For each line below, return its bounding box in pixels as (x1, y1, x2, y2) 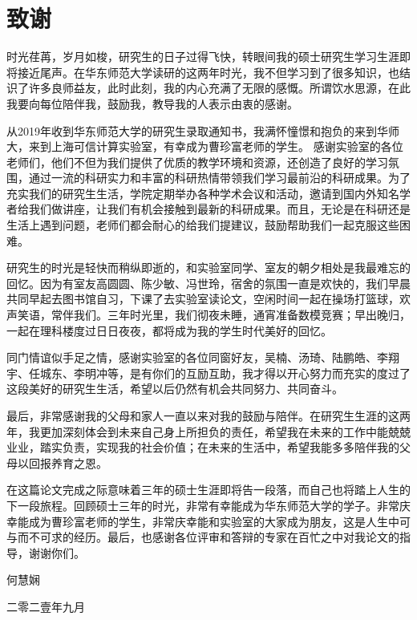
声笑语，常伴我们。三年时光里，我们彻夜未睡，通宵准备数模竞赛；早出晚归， (6, 306, 411, 323)
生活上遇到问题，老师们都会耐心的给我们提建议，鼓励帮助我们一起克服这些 (6, 217, 399, 233)
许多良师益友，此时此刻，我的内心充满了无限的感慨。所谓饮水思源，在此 (28, 79, 411, 96)
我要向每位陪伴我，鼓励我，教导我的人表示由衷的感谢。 (6, 95, 298, 111)
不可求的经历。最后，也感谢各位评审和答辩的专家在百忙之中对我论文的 (28, 529, 399, 545)
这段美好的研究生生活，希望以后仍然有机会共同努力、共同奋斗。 (6, 380, 343, 397)
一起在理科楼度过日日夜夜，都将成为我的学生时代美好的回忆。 (6, 322, 332, 338)
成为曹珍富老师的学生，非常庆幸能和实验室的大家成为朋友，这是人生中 (28, 513, 399, 529)
